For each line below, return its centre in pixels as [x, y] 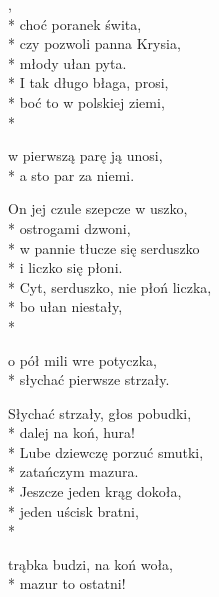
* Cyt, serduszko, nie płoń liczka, [110, 286]
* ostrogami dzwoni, [69, 227]
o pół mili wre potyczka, [83, 359]
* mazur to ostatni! [67, 583]
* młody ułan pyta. [67, 62]
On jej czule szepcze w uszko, [98, 208]
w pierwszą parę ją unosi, [85, 155]
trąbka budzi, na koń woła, [90, 563]
